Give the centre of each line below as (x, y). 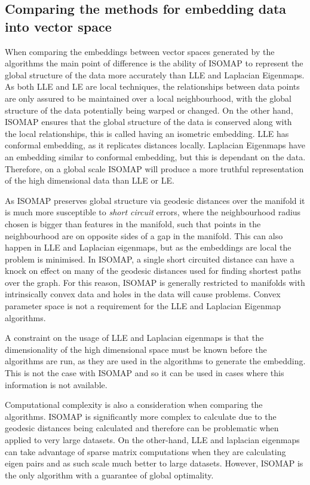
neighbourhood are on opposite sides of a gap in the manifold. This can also (144, 235)
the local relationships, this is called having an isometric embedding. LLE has (147, 133)
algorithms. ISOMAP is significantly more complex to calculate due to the (141, 416)
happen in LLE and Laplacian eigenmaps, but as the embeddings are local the (148, 247)
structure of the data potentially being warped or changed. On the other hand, (149, 110)
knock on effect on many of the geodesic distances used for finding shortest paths (153, 271)
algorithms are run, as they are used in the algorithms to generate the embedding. (155, 361)
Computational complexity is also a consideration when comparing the (134, 405)
